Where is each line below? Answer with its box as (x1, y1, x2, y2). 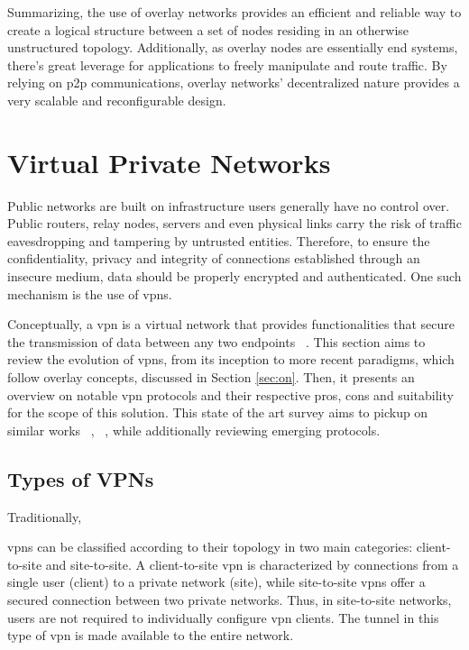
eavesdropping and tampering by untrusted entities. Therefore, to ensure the (7, 231, 430, 250)
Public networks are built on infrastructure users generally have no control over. (7, 196, 450, 215)
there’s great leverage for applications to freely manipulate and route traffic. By (7, 55, 447, 74)
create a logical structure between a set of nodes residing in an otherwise (7, 20, 409, 39)
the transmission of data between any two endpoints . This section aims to (7, 332, 426, 351)
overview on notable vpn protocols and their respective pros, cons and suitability (7, 385, 454, 404)
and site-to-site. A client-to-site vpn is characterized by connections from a (45, 554, 459, 573)
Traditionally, (7, 507, 82, 526)
